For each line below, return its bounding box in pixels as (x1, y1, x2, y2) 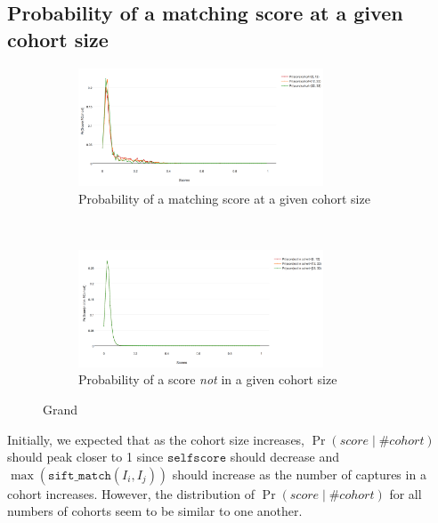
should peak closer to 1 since (7, 447, 164, 466)
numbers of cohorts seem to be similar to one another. (7, 502, 303, 520)
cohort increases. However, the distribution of (7, 484, 255, 503)
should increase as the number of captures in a (172, 464, 426, 483)
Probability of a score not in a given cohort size (78, 370, 337, 389)
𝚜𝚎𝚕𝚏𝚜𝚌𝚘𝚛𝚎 (166, 452, 227, 465)
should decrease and (230, 447, 340, 466)
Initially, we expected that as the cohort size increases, (7, 430, 305, 448)
